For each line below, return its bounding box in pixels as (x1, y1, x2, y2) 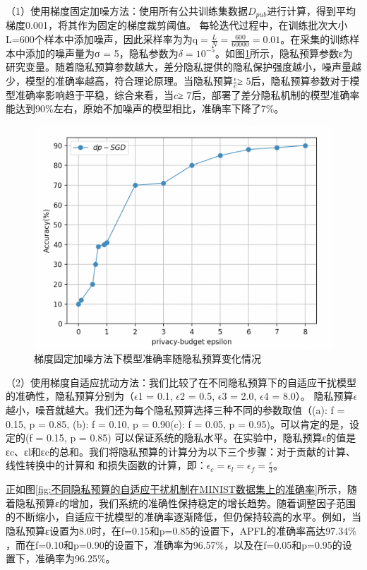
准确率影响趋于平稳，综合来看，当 (15, 87, 174, 102)
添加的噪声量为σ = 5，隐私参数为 (25, 45, 179, 60)
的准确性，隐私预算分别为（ (6, 388, 134, 403)
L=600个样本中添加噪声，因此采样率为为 (6, 32, 193, 47)
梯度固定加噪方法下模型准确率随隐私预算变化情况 (34, 351, 261, 366)
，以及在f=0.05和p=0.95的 (224, 537, 342, 552)
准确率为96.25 (35, 551, 97, 566)
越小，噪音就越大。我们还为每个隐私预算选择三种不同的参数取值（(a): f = (6, 402, 345, 417)
